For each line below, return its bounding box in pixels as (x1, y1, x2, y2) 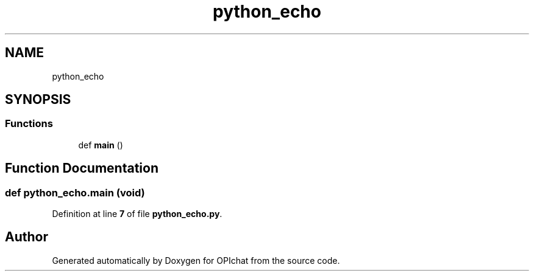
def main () (78, 139, 123, 150)
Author (5, 229, 48, 245)
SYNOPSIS (5, 92, 71, 108)
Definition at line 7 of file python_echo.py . (52, 209, 222, 219)
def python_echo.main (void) (5, 186, 145, 199)
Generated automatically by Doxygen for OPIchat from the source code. (52, 255, 340, 266)
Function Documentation (5, 160, 158, 176)
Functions (5, 117, 53, 130)
